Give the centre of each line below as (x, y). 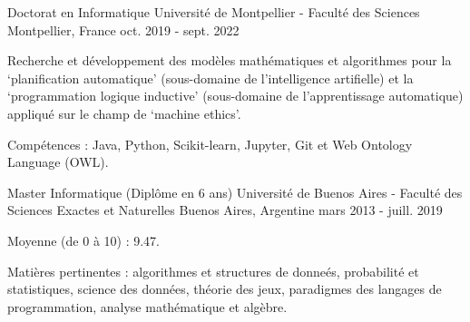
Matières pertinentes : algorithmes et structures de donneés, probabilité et (213, 271)
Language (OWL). (58, 162)
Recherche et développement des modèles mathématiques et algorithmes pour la (230, 60)
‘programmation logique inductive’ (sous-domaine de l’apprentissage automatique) (235, 96)
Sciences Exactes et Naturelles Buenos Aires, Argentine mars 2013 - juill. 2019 (225, 210)
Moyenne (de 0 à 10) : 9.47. (83, 240)
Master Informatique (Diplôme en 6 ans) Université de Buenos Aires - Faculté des (235, 192)
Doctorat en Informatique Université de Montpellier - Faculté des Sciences (214, 12)
